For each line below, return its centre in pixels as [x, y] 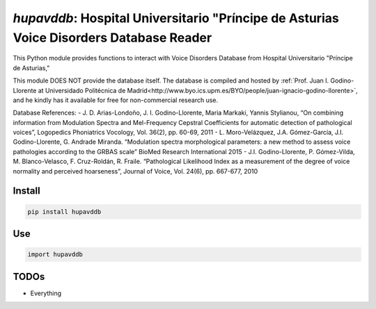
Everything [46, 293]
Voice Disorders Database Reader [112, 37]
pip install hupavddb [64, 211]
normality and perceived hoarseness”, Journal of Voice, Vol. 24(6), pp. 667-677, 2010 [135, 171]
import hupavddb [55, 254]
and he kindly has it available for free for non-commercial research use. [116, 100]
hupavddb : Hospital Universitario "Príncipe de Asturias [176, 18]
